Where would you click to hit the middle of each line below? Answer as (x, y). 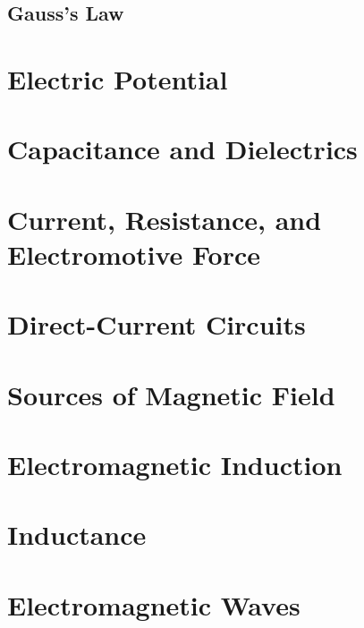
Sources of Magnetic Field (171, 394)
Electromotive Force (134, 254)
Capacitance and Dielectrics (182, 149)
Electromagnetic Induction (175, 465)
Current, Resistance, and (165, 219)
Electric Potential (118, 78)
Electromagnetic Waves (154, 604)
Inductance (77, 535)
